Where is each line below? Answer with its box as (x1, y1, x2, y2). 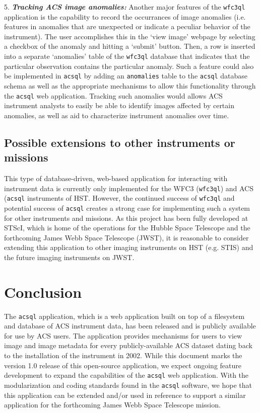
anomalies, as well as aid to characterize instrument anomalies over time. (4, 110, 229, 120)
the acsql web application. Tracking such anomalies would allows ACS (4, 90, 223, 101)
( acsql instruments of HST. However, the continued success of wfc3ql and (4, 193, 235, 203)
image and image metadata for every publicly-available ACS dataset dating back (4, 340, 252, 351)
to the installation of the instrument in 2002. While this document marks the (4, 350, 242, 361)
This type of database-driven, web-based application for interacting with (4, 173, 228, 183)
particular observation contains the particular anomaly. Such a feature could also (4, 60, 254, 71)
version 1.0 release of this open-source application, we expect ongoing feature (4, 360, 242, 370)
